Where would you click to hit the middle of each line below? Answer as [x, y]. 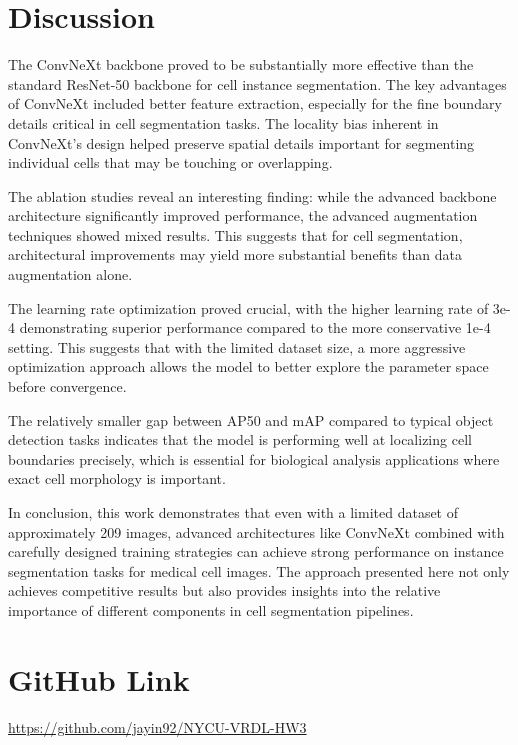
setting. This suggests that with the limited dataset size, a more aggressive [237, 346]
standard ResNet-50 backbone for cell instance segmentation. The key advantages [257, 83]
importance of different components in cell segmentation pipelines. [211, 609]
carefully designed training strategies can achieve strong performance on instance [256, 551]
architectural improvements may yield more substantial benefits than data [235, 254]
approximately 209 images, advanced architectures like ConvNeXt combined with [256, 531]
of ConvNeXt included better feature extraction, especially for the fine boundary [255, 103]
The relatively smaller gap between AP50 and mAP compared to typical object [251, 419]
